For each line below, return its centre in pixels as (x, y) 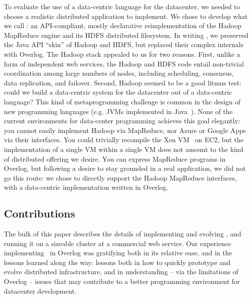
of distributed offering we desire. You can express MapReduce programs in (115, 158)
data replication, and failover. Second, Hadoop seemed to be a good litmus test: (123, 82)
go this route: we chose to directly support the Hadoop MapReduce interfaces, (120, 177)
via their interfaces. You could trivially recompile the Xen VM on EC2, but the (124, 140)
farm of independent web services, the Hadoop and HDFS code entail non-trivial (124, 63)
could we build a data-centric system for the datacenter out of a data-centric (118, 92)
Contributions (40, 213)
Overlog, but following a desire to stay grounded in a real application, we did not (125, 168)
